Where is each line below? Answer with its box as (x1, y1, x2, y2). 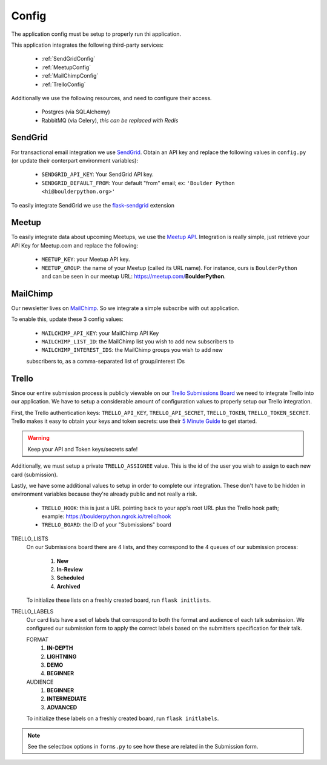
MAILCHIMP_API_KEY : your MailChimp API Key (41, 329, 159, 337)
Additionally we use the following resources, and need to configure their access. (11, 94, 212, 101)
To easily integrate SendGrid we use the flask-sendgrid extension (11, 201, 175, 209)
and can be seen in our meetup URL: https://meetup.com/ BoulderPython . (41, 273, 226, 280)
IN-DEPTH (47, 644, 73, 652)
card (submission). (11, 471, 58, 478)
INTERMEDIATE (47, 695, 87, 703)
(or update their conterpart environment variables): (11, 157, 139, 164)
